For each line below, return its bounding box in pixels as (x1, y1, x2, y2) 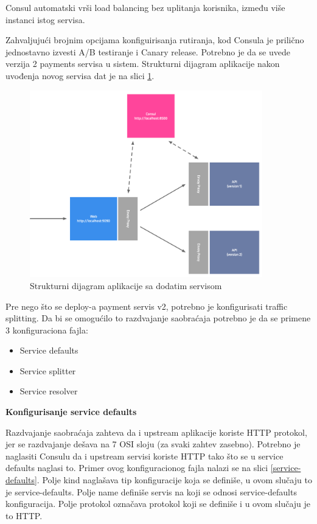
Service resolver (19, 385, 78, 397)
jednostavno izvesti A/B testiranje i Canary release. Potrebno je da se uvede (5, 45, 290, 58)
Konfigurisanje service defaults (5, 405, 137, 418)
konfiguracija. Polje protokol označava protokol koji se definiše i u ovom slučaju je (5, 497, 311, 510)
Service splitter (19, 364, 76, 377)
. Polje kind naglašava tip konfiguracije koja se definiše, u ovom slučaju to (37, 473, 312, 486)
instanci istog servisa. (5, 13, 85, 26)
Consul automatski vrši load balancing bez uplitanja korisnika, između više (5, 1, 285, 13)
